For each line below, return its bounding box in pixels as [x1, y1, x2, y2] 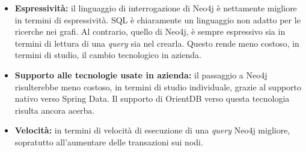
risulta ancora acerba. [14, 104, 95, 116]
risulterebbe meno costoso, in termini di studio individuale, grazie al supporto [14, 80, 302, 93]
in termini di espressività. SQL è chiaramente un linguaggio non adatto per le [14, 13, 301, 26]
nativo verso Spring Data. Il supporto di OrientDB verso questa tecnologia [14, 92, 290, 105]
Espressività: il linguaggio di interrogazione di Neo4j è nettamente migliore [14, 2, 297, 14]
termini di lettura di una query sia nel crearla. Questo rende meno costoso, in [14, 37, 299, 49]
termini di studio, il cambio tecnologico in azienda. [14, 48, 201, 61]
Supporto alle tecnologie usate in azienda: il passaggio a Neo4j [14, 68, 268, 81]
